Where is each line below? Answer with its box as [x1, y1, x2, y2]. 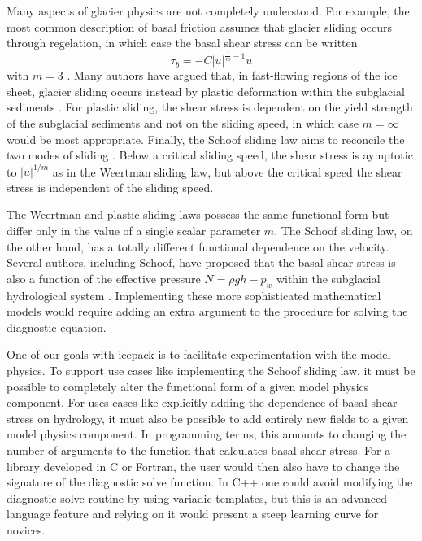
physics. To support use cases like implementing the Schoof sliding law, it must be [7, 361, 415, 378]
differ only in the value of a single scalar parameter [7, 221, 261, 238]
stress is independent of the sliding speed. [7, 178, 214, 195]
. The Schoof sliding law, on [274, 221, 413, 238]
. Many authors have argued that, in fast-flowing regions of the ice [67, 67, 398, 84]
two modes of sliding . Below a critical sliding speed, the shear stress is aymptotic [7, 146, 413, 164]
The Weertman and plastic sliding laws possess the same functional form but [7, 206, 389, 223]
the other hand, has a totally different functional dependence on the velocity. [7, 238, 389, 255]
